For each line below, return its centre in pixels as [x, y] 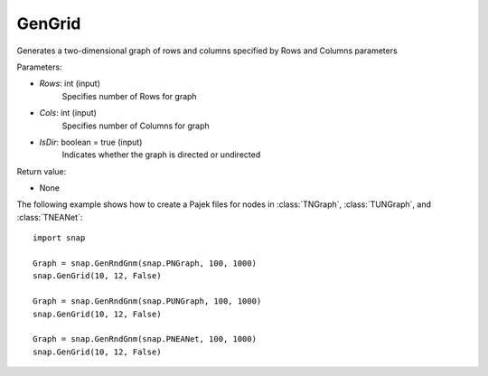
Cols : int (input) [68, 113]
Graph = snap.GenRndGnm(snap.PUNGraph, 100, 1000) [147, 301]
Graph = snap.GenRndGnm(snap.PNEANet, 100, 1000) [145, 339]
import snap [59, 238]
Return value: [42, 171]
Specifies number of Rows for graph [130, 96]
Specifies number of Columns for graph [136, 126]
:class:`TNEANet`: [50, 217]
